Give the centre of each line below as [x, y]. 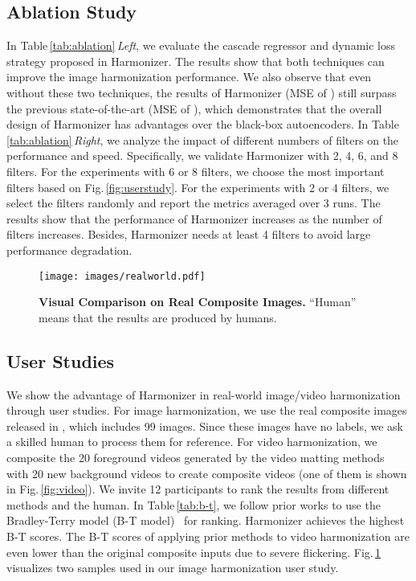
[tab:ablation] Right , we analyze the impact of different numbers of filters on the [203, 139]
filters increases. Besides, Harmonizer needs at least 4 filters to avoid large [189, 234]
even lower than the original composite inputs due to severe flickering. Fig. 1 [194, 552]
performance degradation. [69, 250]
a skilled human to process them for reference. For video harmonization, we [192, 442]
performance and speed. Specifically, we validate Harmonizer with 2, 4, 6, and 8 [202, 155]
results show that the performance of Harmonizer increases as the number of [194, 218]
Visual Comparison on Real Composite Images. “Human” [198, 302]
